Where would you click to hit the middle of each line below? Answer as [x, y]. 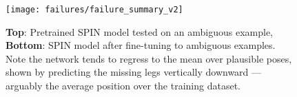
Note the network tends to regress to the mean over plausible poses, [149, 58]
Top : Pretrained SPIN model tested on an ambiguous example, [139, 31]
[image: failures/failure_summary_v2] [94, 10]
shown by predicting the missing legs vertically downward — [134, 72]
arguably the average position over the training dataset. [123, 86]
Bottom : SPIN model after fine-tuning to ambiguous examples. [141, 45]
